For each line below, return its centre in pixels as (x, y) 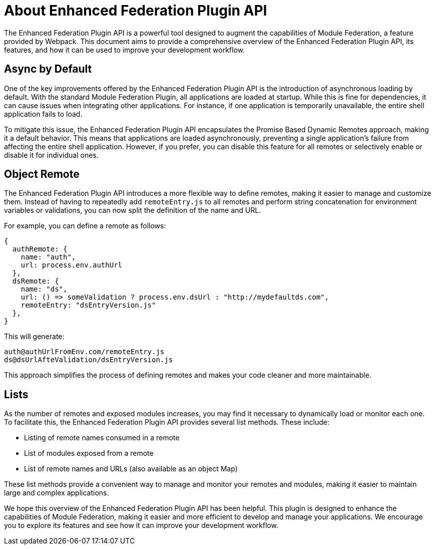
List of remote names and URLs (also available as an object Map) (131, 469)
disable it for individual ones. (51, 155)
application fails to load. (43, 114)
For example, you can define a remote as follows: (85, 226)
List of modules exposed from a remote (89, 453)
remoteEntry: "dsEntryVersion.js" (88, 305)
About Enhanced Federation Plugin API (136, 11)
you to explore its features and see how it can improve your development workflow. (141, 525)
